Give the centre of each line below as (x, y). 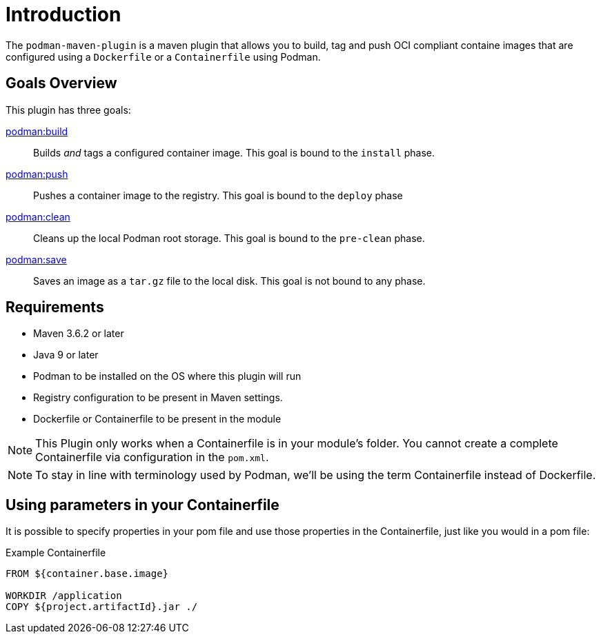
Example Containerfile (56, 553)
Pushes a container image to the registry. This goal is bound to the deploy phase (218, 195)
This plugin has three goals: (68, 110)
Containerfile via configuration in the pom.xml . (152, 457)
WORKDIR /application (64, 596)
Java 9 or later (66, 355)
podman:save (36, 259)
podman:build (37, 131)
